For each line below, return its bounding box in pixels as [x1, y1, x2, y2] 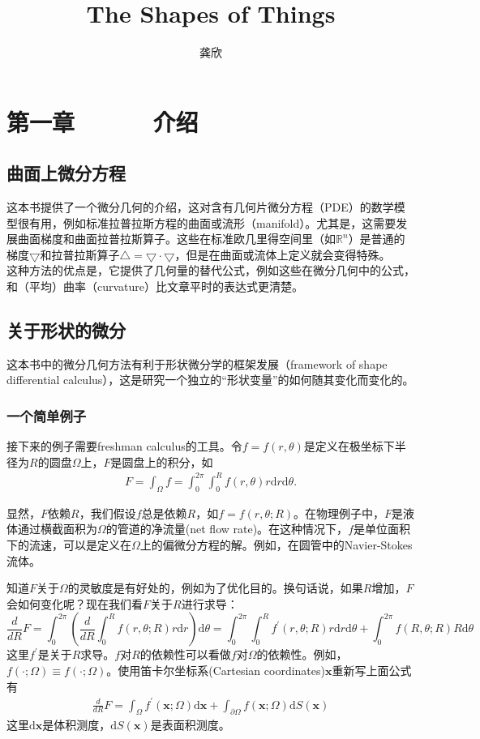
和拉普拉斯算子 [40, 246, 120, 263]
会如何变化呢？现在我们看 [6, 595, 143, 612]
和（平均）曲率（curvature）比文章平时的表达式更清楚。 [6, 278, 304, 295]
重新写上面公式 [332, 661, 412, 678]
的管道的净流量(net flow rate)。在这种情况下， [105, 520, 349, 537]
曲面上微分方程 [6, 160, 126, 186]
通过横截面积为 [17, 520, 97, 537]
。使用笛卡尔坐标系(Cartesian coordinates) [106, 661, 325, 678]
